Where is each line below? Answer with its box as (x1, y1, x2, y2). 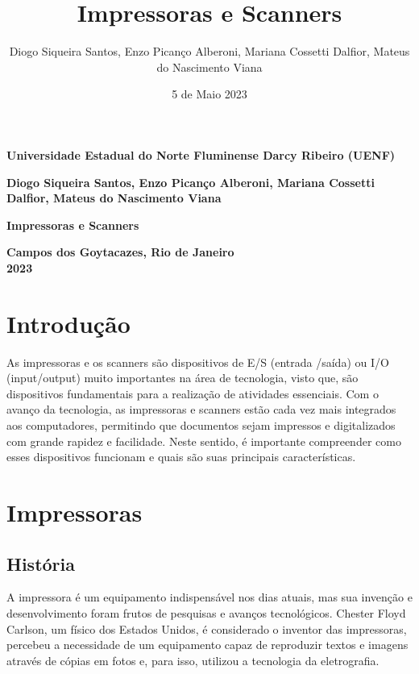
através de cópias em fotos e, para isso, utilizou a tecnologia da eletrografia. (6, 651, 380, 668)
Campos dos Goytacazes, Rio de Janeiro (6, 243, 234, 260)
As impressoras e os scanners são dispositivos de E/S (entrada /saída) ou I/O (6, 353, 389, 370)
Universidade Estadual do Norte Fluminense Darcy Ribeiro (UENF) (6, 146, 396, 163)
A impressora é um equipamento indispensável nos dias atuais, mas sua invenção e (6, 589, 413, 605)
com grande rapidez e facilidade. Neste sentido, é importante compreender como (6, 432, 401, 449)
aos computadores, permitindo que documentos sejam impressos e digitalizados (6, 416, 396, 433)
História (6, 551, 75, 576)
